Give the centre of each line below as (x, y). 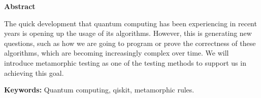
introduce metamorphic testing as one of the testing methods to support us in (125, 62)
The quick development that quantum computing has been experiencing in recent (130, 23)
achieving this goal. (34, 72)
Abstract (20, 6)
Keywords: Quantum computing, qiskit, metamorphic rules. (99, 90)
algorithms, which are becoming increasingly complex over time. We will (117, 53)
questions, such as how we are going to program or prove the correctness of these (130, 43)
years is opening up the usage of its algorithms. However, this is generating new (128, 33)
